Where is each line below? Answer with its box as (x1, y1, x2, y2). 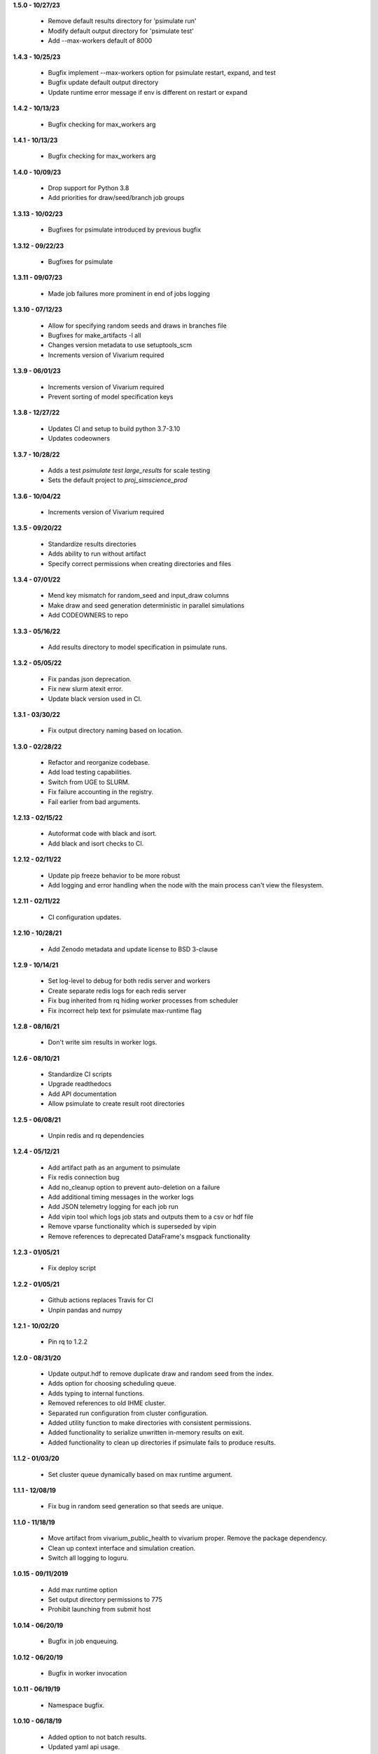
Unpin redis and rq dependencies (48, 1132, 145, 1140)
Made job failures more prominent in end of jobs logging (48, 289, 210, 297)
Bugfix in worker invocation (48, 1669, 127, 1678)
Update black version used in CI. (48, 695, 142, 703)
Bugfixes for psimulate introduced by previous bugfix (48, 225, 202, 234)
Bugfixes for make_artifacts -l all (48, 330, 141, 340)
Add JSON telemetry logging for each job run (48, 1203, 178, 1211)
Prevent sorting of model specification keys (48, 392, 174, 401)
